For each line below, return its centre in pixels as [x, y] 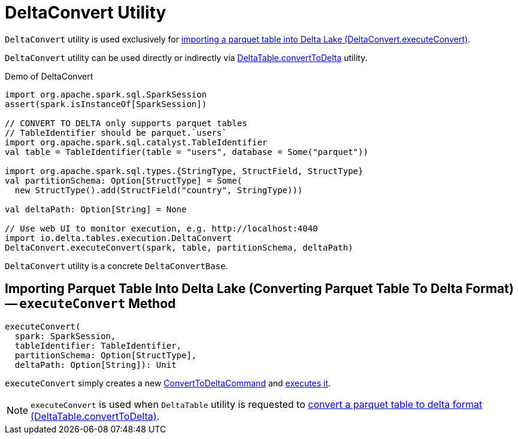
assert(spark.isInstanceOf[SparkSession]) [106, 104]
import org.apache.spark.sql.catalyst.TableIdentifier [136, 142]
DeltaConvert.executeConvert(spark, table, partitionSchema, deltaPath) [179, 247]
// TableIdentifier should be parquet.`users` [116, 132]
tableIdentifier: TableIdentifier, [98, 345]
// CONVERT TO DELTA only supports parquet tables [126, 123]
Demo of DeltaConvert [49, 76]
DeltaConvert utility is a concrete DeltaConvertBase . [116, 266]
